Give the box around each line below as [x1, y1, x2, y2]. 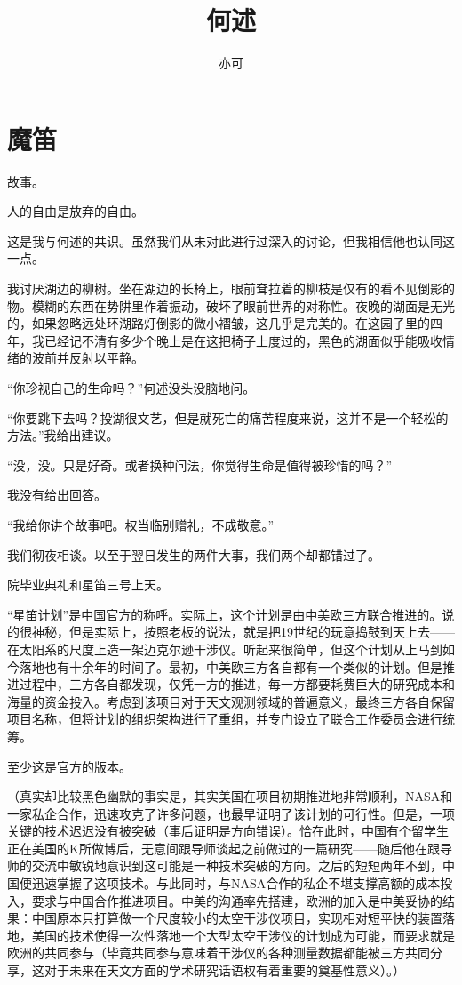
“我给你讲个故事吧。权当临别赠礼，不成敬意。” [7, 515, 275, 533]
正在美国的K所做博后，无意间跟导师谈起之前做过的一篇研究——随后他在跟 [7, 838, 440, 857]
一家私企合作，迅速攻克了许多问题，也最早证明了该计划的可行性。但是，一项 [7, 804, 455, 822]
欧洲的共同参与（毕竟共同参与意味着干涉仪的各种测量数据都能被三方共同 [7, 943, 430, 962]
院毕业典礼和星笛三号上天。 [7, 575, 169, 594]
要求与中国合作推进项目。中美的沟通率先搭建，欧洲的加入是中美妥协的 [31, 891, 442, 909]
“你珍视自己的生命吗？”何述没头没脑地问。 [7, 379, 256, 396]
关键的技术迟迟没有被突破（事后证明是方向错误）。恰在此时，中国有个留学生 [7, 821, 449, 840]
